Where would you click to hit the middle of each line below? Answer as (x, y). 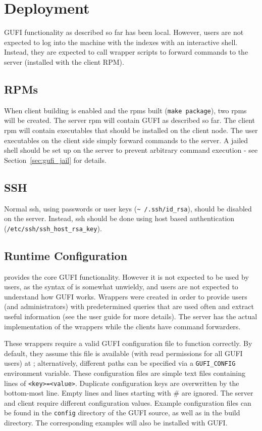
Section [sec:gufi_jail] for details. (55, 160)
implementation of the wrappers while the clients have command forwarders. (122, 326)
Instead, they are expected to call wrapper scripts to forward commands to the (126, 52)
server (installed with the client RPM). (64, 61)
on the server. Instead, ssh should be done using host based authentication (119, 218)
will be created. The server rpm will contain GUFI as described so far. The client (130, 120)
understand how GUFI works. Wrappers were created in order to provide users (126, 296)
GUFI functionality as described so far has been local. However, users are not (124, 32)
